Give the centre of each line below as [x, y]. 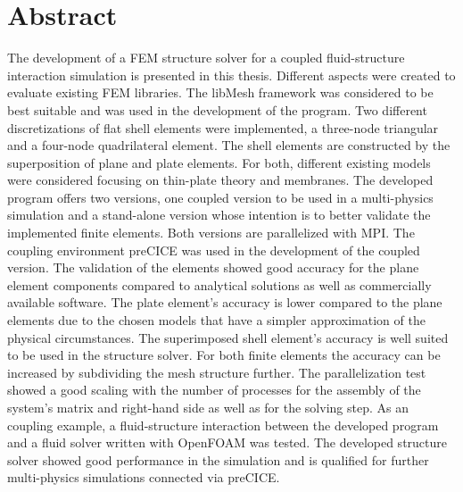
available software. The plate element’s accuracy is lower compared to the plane [225, 302]
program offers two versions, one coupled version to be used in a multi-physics [220, 197]
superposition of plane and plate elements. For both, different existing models [219, 162]
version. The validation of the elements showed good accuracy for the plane [213, 267]
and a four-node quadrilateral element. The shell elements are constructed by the [229, 145]
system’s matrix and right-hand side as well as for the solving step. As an [208, 407]
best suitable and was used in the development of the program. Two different [217, 109]
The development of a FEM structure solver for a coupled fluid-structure [206, 58]
